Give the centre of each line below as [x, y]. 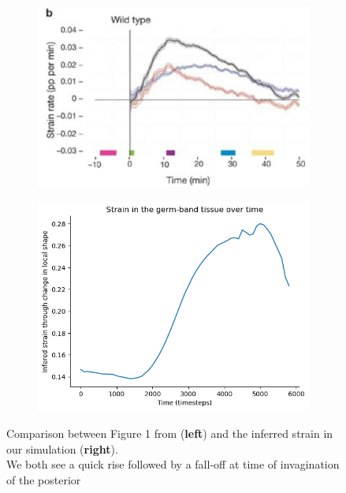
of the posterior [44, 479]
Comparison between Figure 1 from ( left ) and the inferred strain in [170, 433]
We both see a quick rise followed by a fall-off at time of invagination [173, 464]
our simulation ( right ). [62, 448]
